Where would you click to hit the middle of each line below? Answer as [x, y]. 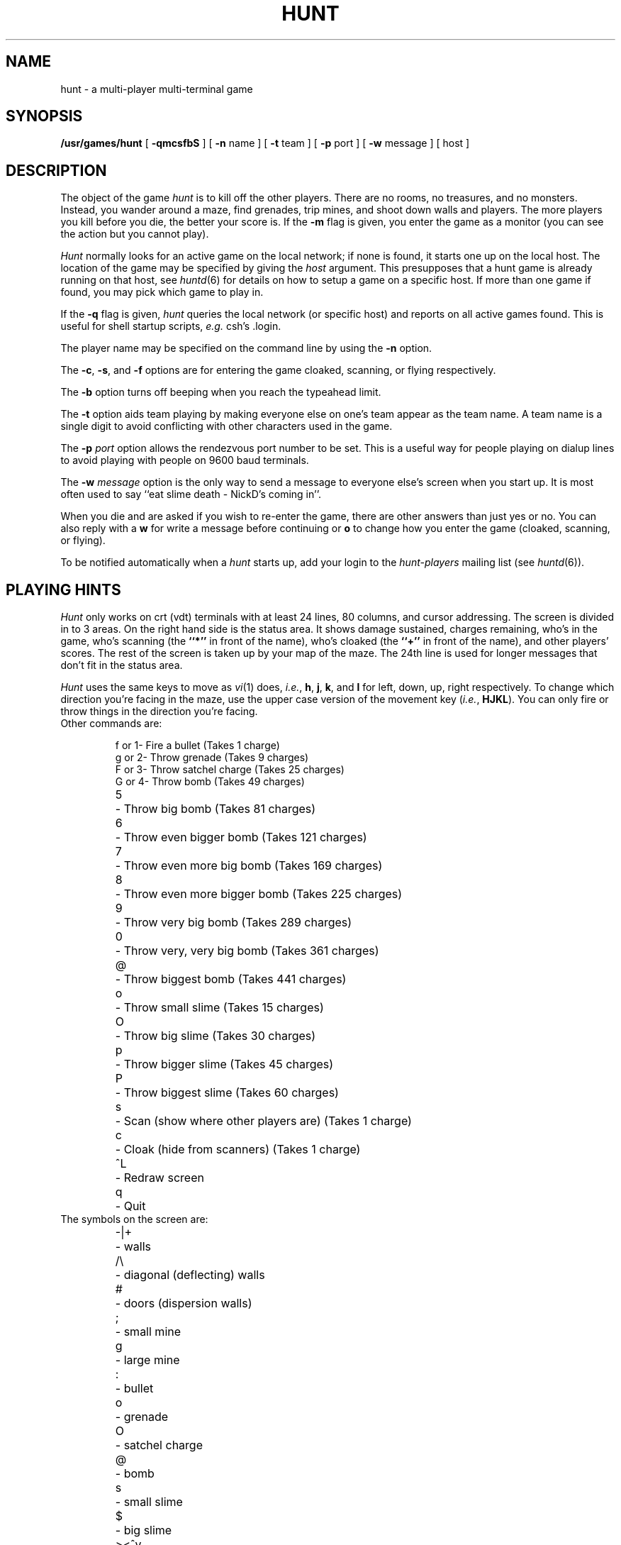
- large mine [147, 1360]
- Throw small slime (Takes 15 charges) [219, 1008]
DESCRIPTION [56, 170]
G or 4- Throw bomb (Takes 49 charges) [210, 782]
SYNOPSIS [44, 116]
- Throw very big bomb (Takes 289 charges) [234, 923]
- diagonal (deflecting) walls [190, 1275]
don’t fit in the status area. [122, 665]
